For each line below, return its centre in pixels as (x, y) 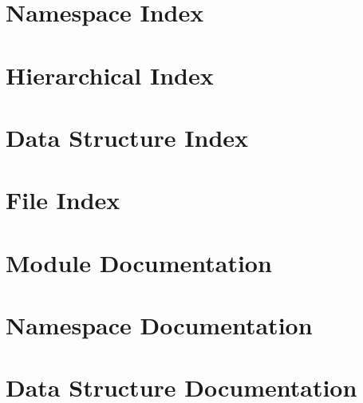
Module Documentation (139, 262)
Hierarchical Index (110, 75)
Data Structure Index (127, 137)
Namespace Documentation (159, 325)
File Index (63, 200)
